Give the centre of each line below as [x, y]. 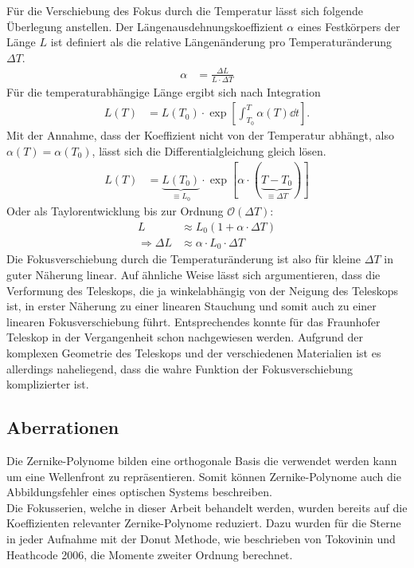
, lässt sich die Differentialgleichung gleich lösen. [209, 150]
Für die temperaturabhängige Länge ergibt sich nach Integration [164, 91]
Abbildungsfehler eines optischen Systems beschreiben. [139, 492]
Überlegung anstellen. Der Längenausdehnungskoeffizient [145, 26]
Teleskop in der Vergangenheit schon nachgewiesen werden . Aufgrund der [185, 337]
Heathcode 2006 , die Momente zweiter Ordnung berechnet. [150, 554]
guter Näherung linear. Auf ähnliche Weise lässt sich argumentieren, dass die [193, 275]
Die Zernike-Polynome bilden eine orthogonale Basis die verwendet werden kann [202, 461]
